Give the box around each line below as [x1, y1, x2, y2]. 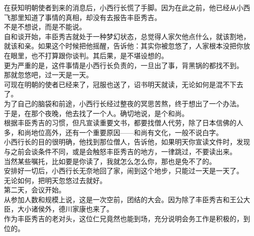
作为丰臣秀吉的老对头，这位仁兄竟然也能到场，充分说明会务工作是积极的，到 [4, 213, 250, 224]
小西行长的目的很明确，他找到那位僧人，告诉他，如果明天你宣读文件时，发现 [4, 137, 250, 147]
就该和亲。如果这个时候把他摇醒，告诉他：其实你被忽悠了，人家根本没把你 [4, 41, 243, 51]
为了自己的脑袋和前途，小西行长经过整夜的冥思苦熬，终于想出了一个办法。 [4, 98, 243, 108]
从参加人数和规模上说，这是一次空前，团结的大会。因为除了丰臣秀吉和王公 [4, 194, 243, 204]
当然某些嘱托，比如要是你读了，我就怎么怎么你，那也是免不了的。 [4, 156, 216, 166]
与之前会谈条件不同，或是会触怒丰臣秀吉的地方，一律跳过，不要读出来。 [4, 146, 236, 156]
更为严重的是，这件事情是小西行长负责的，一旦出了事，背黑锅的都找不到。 [4, 60, 243, 70]
